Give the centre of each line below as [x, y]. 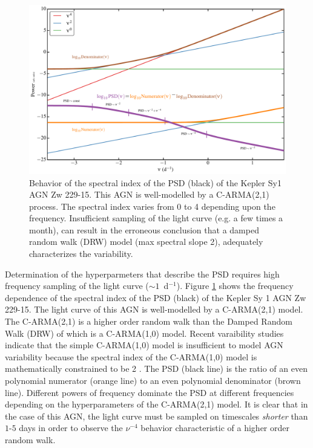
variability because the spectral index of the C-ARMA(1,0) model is [131, 356]
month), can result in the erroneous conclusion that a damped [144, 229]
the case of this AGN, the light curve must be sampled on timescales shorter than [156, 416]
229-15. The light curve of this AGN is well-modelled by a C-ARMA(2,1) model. [154, 309]
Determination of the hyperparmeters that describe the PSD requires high [142, 274]
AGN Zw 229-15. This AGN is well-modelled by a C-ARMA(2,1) [149, 194]
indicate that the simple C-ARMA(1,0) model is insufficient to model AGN [144, 345]
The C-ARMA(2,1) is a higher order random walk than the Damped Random [149, 321]
